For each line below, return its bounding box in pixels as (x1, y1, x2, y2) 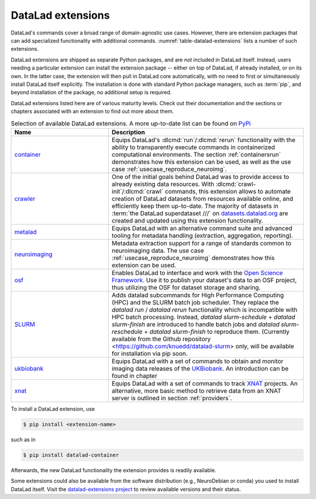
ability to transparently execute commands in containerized (111, 143, 275, 151)
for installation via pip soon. (111, 349, 188, 358)
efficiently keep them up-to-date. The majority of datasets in (111, 202, 279, 210)
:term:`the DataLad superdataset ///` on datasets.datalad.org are (111, 209, 288, 217)
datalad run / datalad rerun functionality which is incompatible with (111, 306, 298, 314)
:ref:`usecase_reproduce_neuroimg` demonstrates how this (111, 254, 275, 262)
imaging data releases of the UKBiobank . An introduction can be (111, 364, 289, 372)
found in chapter (111, 372, 157, 380)
